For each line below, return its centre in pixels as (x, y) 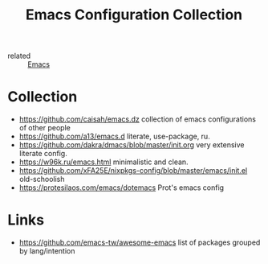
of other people (45, 128)
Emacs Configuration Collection (134, 15)
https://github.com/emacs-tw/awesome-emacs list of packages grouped (140, 242)
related (19, 56)
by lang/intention (47, 251)
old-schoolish (42, 179)
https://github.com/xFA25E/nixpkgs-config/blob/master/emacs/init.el (133, 171)
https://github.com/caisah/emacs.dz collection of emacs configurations (137, 119)
